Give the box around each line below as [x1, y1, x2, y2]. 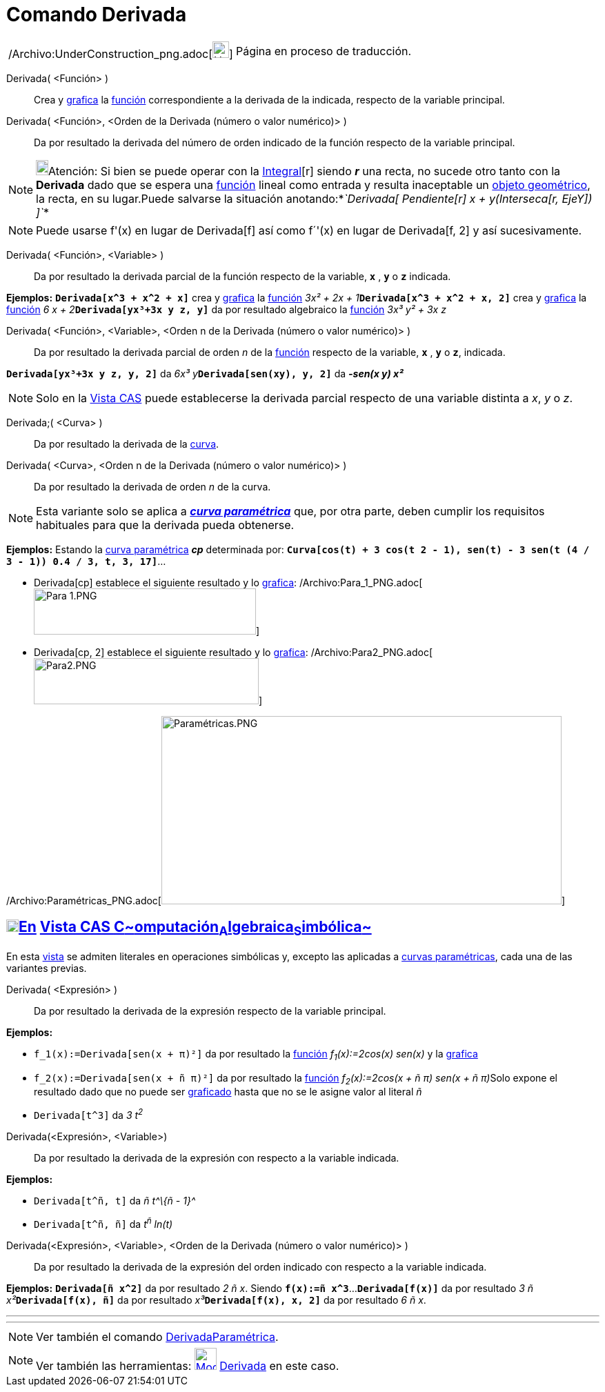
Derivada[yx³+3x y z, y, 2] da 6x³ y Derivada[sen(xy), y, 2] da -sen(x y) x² [6, 367, 404, 379]
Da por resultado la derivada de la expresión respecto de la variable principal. [34, 1004, 386, 1017]
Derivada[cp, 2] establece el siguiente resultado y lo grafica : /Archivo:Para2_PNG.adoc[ [34, 646, 433, 658]
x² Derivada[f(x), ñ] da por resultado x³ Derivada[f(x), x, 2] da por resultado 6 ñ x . [6, 1293, 426, 1306]
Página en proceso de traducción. [235, 43, 412, 58]
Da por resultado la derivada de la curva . [34, 437, 219, 450]
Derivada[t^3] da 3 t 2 [34, 1107, 143, 1122]
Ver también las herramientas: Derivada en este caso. [36, 1358, 339, 1373]
